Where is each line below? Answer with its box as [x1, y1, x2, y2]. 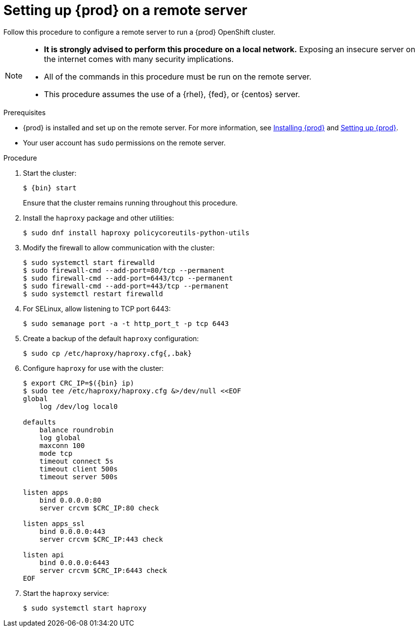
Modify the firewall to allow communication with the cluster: [23, 243, 215, 252]
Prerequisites [3, 108, 46, 117]
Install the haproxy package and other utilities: [23, 213, 174, 222]
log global [39, 433, 81, 442]
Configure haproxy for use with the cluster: [23, 364, 164, 372]
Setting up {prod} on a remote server [3, 2, 248, 19]
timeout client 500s [39, 465, 118, 473]
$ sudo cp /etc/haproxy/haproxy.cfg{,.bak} [23, 349, 192, 357]
